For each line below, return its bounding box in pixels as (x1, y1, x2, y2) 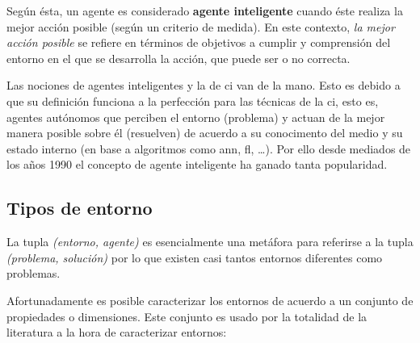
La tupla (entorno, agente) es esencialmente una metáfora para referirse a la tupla (6, 233, 414, 250)
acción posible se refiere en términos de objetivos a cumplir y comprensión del (6, 34, 391, 51)
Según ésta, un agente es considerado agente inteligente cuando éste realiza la (6, 2, 403, 19)
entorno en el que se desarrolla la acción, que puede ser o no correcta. (6, 49, 351, 66)
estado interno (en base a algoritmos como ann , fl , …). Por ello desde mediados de (6, 140, 411, 157)
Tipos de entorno (6, 195, 153, 220)
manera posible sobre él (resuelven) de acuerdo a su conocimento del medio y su (6, 124, 403, 141)
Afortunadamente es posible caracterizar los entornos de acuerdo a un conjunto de (6, 291, 414, 308)
